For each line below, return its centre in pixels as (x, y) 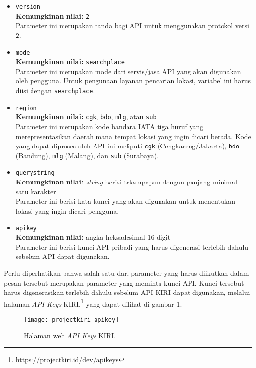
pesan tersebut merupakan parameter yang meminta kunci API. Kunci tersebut (124, 282)
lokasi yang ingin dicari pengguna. (67, 210)
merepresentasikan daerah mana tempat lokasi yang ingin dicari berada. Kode (133, 136)
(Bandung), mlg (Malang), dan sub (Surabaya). (87, 155)
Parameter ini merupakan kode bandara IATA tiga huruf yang (110, 126)
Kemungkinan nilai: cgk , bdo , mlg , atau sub (86, 117)
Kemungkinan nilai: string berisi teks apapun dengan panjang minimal (126, 182)
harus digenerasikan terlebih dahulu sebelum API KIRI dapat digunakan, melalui (127, 292)
